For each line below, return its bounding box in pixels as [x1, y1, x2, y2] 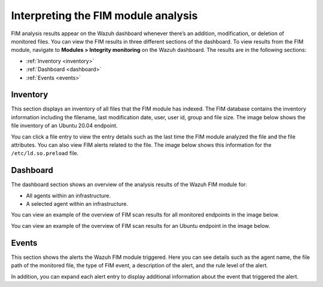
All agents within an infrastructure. [26, 192, 111, 199]
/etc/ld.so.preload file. [11, 150, 79, 157]
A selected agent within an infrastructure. [26, 200, 129, 208]
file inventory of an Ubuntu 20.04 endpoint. [11, 122, 118, 129]
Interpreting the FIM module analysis [11, 9, 198, 22]
